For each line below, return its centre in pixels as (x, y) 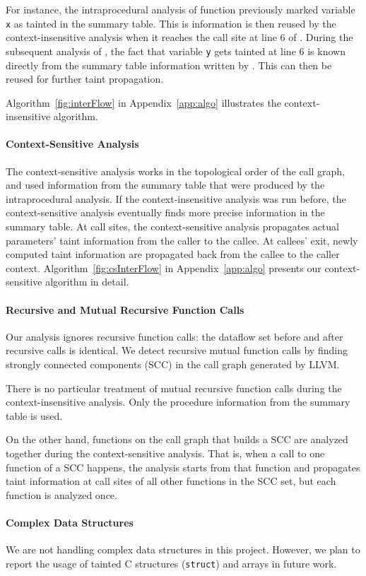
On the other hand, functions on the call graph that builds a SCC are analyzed (177, 439)
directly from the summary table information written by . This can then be (169, 65)
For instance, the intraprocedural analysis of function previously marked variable (181, 9)
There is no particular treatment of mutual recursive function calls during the (174, 388)
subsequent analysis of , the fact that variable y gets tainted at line (151, 51)
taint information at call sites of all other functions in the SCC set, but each (171, 481)
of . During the (321, 37)
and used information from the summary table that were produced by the (165, 185)
